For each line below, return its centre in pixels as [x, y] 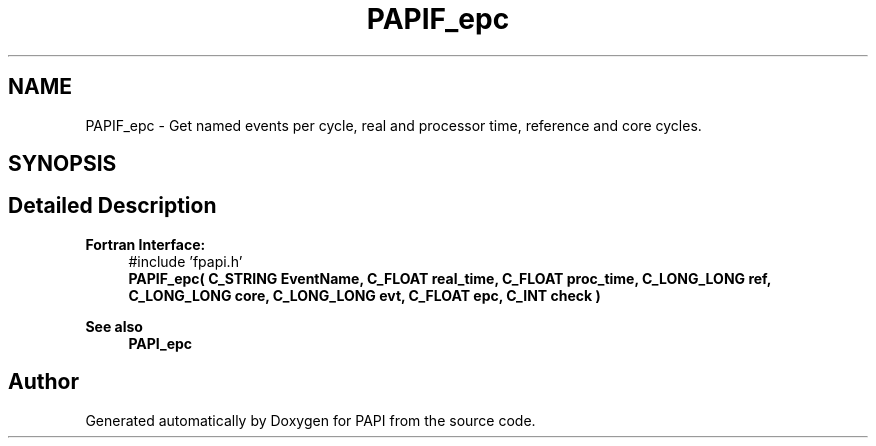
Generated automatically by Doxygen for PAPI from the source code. [310, 420]
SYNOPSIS [62, 164]
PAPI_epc [160, 343]
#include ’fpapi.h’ [185, 261]
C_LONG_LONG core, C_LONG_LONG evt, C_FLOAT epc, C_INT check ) [364, 295]
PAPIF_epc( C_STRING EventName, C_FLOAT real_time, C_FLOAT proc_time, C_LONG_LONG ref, [450, 278]
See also [114, 326]
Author [43, 382]
